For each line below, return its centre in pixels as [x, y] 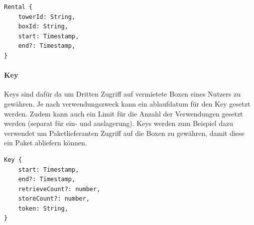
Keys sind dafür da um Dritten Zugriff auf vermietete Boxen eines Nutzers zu [122, 94]
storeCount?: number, [54, 199]
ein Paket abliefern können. [46, 143]
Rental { [18, 7]
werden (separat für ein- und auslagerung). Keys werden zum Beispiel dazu [119, 123]
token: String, [43, 208]
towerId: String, [47, 17]
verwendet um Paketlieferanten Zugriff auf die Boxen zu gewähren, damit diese [124, 133]
